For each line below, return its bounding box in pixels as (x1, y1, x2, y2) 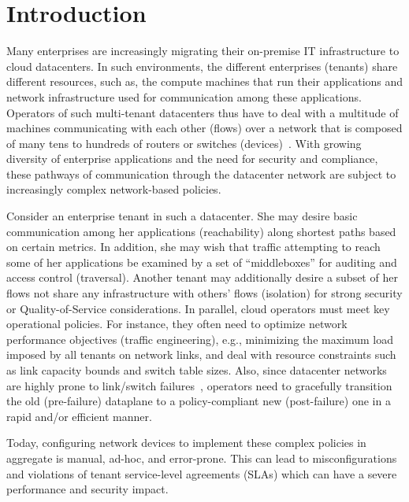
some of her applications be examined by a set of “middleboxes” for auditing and (6, 253, 397, 270)
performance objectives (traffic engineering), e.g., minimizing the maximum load (6, 330, 394, 347)
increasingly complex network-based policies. (6, 181, 221, 197)
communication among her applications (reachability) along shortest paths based (6, 223, 396, 239)
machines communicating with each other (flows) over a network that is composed (6, 120, 403, 136)
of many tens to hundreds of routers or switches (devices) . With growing (6, 135, 362, 151)
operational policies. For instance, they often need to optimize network (6, 316, 348, 332)
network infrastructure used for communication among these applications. (6, 88, 362, 105)
